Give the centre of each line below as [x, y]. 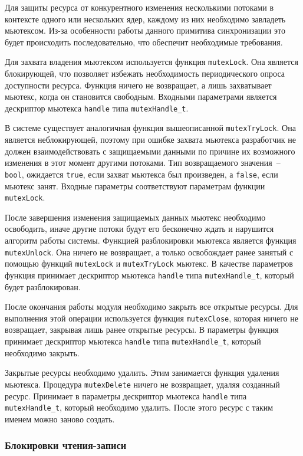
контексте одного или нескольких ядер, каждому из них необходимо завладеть [145, 19]
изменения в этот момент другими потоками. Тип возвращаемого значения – [143, 163]
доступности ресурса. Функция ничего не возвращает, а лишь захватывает [138, 85]
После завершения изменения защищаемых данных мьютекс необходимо [135, 217]
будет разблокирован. [43, 286]
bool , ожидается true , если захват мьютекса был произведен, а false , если [141, 174]
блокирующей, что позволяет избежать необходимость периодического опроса [145, 73]
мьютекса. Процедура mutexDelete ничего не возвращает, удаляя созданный [142, 384]
